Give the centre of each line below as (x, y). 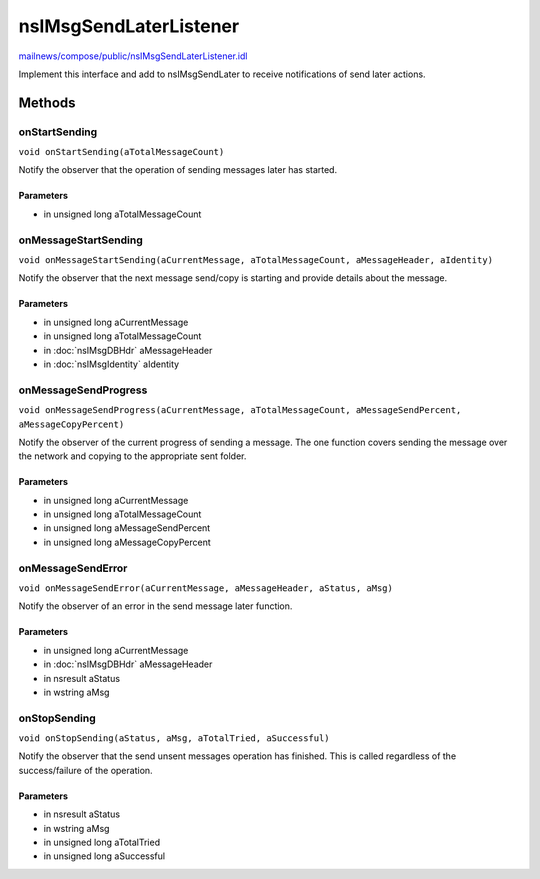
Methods (47, 102)
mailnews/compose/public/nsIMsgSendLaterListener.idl (133, 56)
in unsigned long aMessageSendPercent (127, 528)
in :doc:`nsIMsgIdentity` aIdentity (111, 364)
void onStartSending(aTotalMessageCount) (121, 152)
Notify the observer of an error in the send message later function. (155, 606)
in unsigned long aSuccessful (104, 856)
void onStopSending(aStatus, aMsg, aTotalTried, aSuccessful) (174, 738)
